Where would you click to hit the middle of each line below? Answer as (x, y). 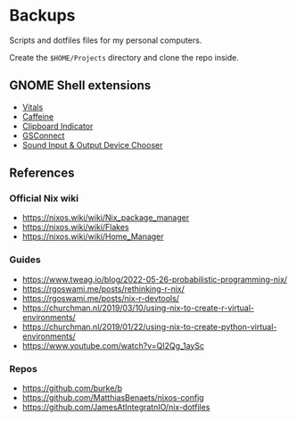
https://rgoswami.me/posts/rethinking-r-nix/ (103, 289)
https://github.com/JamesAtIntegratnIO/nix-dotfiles (116, 408)
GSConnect (43, 136)
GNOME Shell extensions (80, 86)
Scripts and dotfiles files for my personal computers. (106, 40)
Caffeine (38, 116)
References (42, 173)
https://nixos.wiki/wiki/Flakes (75, 227)
